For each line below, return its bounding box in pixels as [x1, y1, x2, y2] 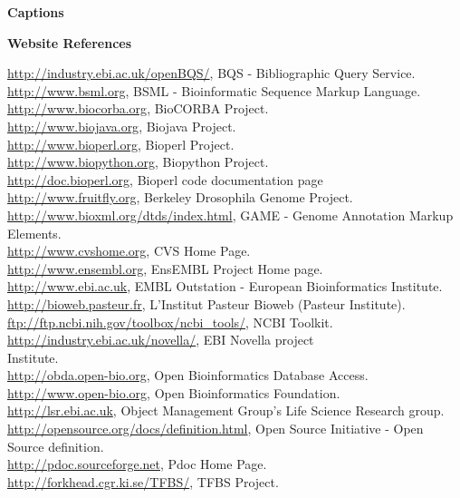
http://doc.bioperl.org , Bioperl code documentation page [7, 170, 323, 189]
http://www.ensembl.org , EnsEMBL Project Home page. [7, 259, 323, 278]
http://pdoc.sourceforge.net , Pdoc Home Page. [7, 454, 267, 474]
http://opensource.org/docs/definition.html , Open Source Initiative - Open [7, 419, 424, 438]
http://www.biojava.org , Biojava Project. [7, 116, 236, 135]
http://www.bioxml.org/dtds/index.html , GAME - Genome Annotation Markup [7, 205, 454, 224]
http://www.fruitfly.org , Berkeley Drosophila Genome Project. [7, 188, 353, 207]
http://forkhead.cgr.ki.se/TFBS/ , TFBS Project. [7, 472, 279, 491]
